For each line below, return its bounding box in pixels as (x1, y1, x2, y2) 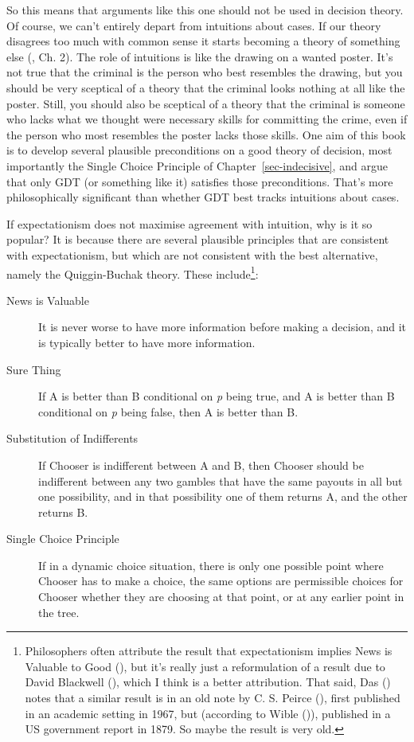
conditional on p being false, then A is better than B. (38, 403, 299, 420)
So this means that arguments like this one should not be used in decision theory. (6, 2, 404, 18)
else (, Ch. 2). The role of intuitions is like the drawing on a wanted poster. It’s (6, 48, 393, 64)
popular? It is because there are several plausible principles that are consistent (6, 231, 389, 248)
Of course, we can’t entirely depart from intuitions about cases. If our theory (6, 17, 381, 33)
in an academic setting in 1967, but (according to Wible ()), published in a (25, 705, 391, 721)
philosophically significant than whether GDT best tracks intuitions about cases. (6, 189, 400, 205)
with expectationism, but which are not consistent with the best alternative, (6, 246, 378, 263)
